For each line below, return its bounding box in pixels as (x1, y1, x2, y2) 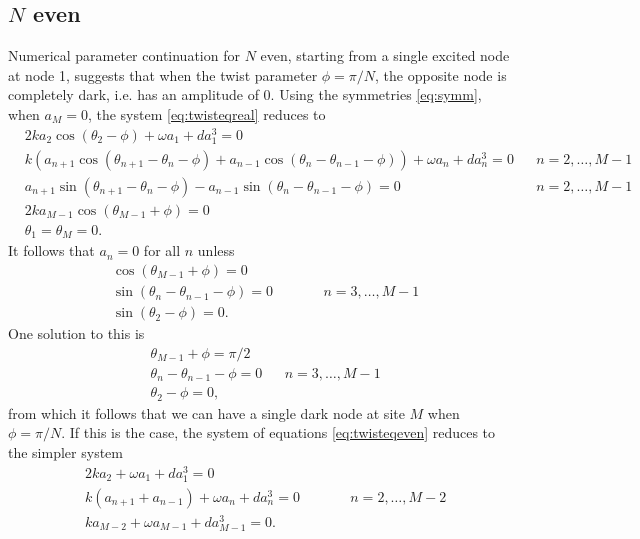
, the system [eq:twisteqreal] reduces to (87, 103, 326, 124)
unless (197, 240, 235, 261)
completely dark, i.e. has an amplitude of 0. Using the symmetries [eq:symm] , (8, 84, 482, 105)
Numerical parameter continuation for (8, 45, 240, 66)
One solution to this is (8, 323, 145, 344)
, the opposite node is (375, 64, 507, 85)
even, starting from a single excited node (260, 45, 510, 66)
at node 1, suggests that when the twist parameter (8, 64, 318, 85)
